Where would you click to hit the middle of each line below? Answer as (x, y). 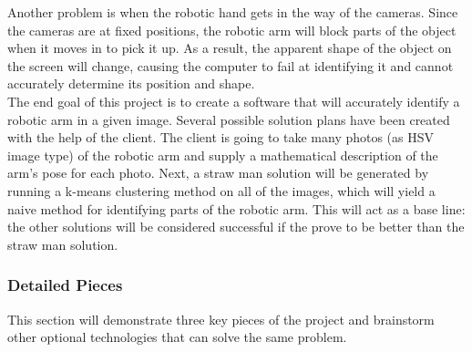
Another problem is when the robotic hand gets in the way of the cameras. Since (233, 12)
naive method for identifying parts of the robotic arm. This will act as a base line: (236, 208)
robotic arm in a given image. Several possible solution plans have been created (229, 119)
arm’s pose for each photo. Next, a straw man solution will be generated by (218, 173)
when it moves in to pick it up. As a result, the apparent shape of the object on (230, 48)
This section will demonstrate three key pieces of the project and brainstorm (221, 319)
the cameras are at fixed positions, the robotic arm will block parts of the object (232, 30)
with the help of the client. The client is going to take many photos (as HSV (221, 137)
